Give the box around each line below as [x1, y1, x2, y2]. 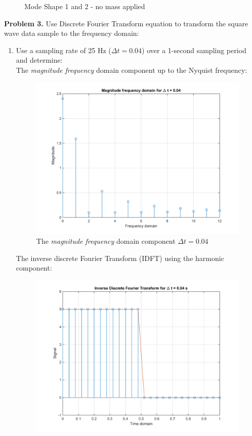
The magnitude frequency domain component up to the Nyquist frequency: [16, 64, 247, 75]
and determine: [16, 55, 63, 65]
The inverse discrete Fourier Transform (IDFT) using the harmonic [16, 252, 224, 263]
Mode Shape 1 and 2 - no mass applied [24, 1, 145, 11]
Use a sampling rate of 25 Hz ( [16, 45, 111, 55]
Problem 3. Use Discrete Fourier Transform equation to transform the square [4, 18, 248, 28]
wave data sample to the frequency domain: [4, 28, 139, 38]
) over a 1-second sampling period [142, 45, 246, 55]
